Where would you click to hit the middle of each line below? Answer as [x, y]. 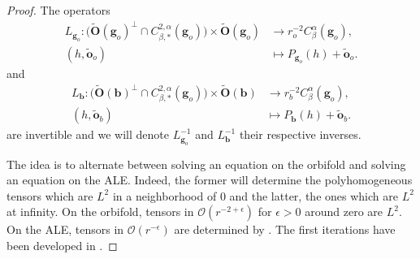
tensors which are [50, 195]
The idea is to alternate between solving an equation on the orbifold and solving [206, 164]
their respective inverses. [300, 134]
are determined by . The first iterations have [285, 229]
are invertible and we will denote [88, 134]
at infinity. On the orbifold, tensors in [100, 212]
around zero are [344, 212]
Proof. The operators [58, 10]
